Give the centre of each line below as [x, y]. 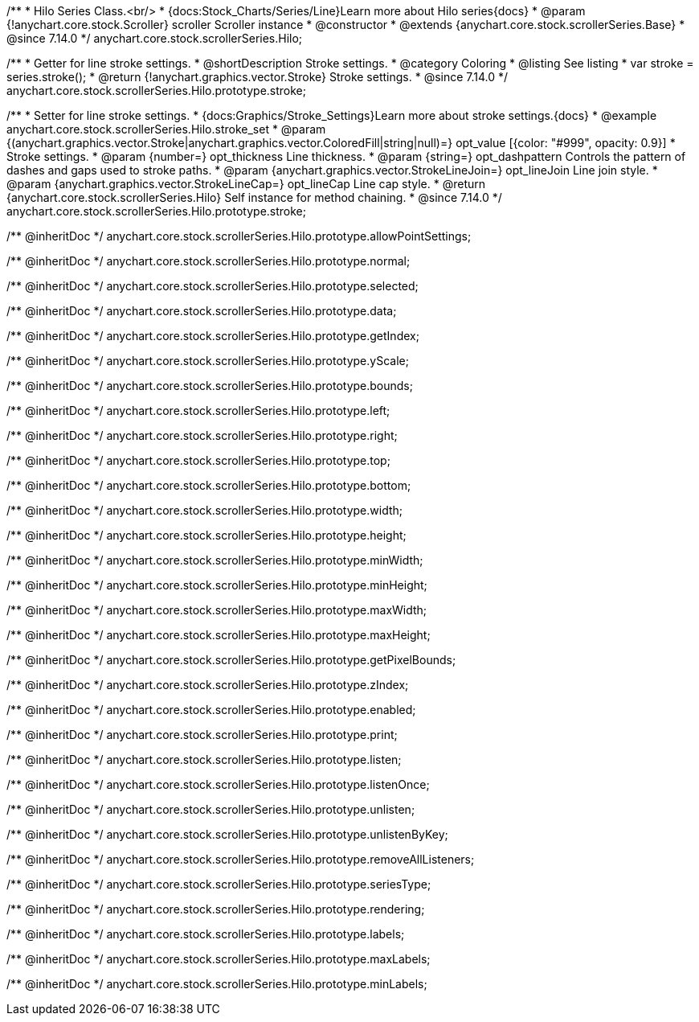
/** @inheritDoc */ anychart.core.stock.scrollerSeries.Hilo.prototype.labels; [206, 934]
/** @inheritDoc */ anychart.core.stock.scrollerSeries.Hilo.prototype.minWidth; [215, 560]
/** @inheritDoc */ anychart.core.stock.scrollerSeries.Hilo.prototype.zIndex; [208, 685]
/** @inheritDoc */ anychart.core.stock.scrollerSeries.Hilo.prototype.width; [204, 510]
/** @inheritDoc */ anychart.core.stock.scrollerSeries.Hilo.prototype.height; [206, 535]
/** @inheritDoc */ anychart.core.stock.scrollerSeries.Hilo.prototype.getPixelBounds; [231, 660]
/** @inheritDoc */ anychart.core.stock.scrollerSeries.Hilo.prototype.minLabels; [217, 984]
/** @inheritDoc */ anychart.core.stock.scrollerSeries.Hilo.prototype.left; [198, 410]
